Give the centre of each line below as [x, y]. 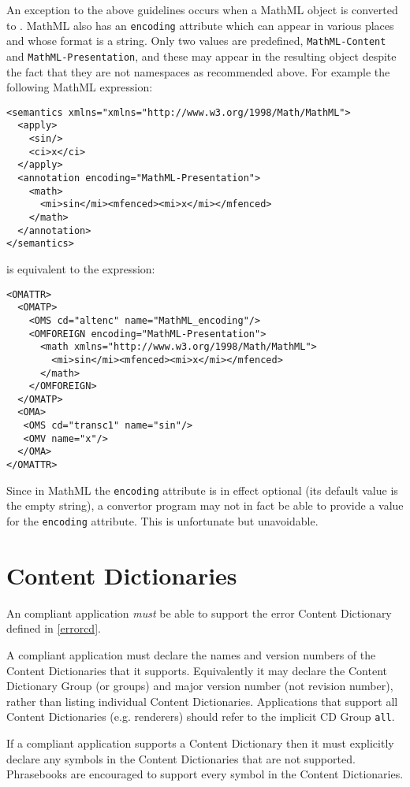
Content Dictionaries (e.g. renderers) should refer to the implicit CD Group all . [201, 716]
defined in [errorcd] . [54, 628]
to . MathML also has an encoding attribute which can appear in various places [200, 25]
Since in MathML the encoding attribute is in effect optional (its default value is [202, 490]
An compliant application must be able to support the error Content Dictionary [199, 613]
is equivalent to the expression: [81, 268]
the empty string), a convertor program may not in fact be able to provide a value [205, 505]
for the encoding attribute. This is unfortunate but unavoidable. [162, 521]
